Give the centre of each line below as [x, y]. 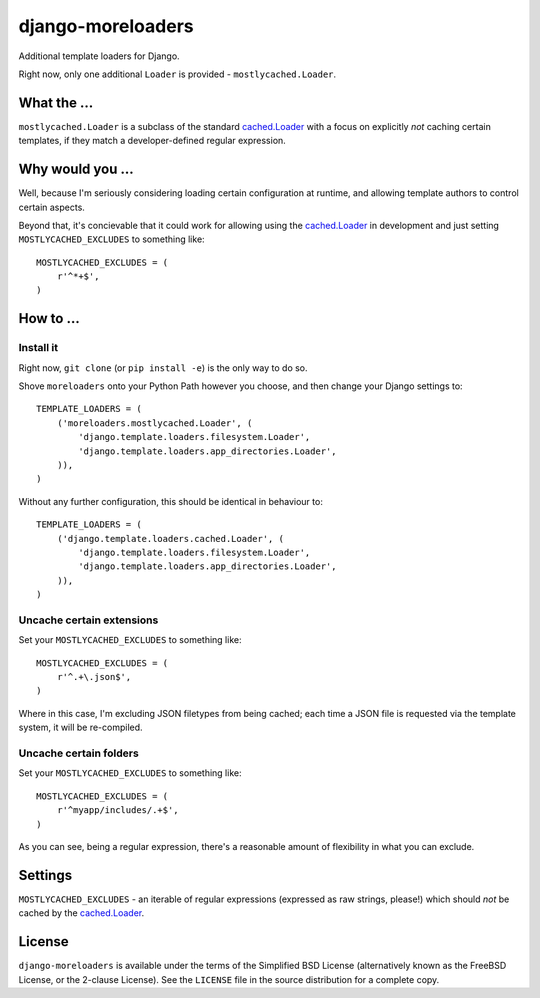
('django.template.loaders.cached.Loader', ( [170, 538]
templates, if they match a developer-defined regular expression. [152, 141]
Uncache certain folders [78, 753]
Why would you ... [76, 169]
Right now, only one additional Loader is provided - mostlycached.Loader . [177, 74]
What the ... [56, 102]
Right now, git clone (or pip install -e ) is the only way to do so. [163, 367]
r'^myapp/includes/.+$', [117, 810]
